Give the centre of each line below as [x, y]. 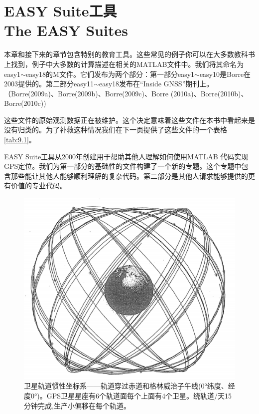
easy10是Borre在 [225, 74]
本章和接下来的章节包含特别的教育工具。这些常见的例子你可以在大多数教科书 [129, 54]
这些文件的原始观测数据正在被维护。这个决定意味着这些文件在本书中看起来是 [129, 120]
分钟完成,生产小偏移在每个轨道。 [77, 405]
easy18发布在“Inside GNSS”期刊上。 [156, 84]
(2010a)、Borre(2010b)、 [209, 93]
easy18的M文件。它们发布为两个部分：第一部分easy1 [110, 74]
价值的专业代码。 [39, 186]
